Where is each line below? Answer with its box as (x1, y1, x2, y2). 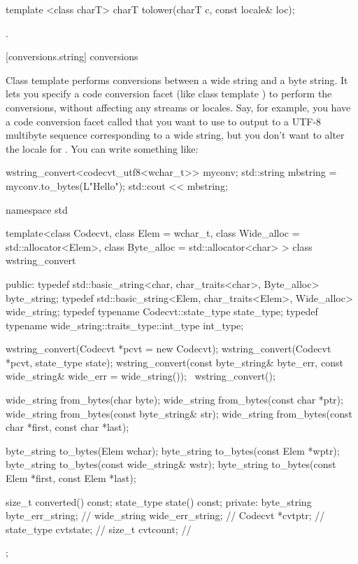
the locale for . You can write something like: (6, 141, 199, 156)
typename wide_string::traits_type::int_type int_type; (6, 317, 244, 332)
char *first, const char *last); (6, 420, 129, 434)
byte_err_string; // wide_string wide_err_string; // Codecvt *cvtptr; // (6, 508, 325, 523)
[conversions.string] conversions (6, 49, 138, 64)
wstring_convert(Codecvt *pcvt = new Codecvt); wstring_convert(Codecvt (6, 341, 331, 356)
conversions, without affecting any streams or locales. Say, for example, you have (6, 99, 351, 114)
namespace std (6, 202, 68, 216)
